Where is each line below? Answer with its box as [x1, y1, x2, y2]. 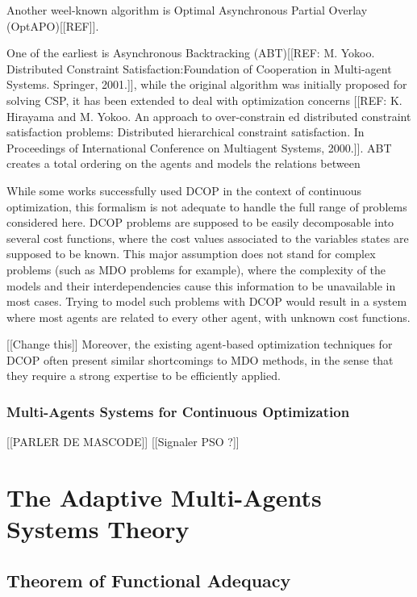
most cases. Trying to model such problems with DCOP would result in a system [6, 293, 407, 310]
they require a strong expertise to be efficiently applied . [6, 367, 281, 384]
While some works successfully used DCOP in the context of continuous [6, 182, 361, 198]
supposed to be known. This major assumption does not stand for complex [6, 245, 376, 262]
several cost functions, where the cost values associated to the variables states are [6, 229, 409, 246]
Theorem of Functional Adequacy [6, 567, 291, 592]
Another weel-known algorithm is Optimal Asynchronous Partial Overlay [6, 2, 368, 18]
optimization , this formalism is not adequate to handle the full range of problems [6, 198, 407, 215]
